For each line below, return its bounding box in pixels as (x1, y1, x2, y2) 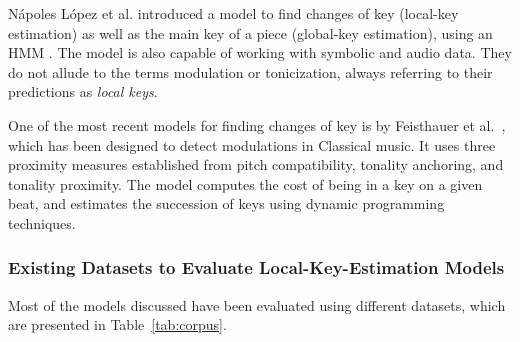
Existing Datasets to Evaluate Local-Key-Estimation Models (8, 255, 505, 280)
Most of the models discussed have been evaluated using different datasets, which (8, 294, 506, 315)
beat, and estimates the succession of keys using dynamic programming (8, 193, 445, 214)
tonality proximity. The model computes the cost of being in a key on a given (8, 173, 483, 194)
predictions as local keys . (8, 81, 158, 102)
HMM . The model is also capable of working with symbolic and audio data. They (8, 42, 512, 63)
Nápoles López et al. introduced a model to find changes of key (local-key (8, 3, 459, 23)
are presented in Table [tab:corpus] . (8, 314, 227, 335)
